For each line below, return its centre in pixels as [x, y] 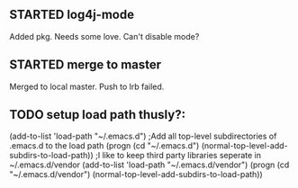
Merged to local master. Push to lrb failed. [87, 86]
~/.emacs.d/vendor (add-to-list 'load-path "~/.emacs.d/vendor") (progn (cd [149, 165]
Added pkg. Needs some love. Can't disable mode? [104, 36]
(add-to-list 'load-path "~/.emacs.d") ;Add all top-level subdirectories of [143, 136]
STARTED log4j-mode [72, 15]
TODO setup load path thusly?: [98, 115]
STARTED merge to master [86, 65]
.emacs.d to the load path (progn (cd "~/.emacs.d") [104, 146]
